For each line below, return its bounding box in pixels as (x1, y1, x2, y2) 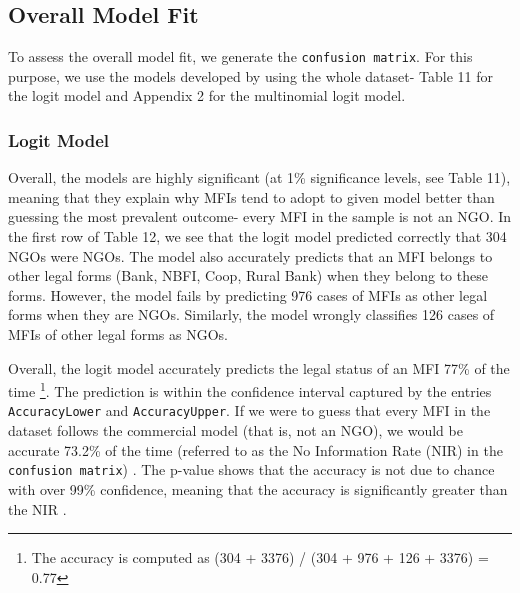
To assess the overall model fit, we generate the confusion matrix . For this (8, 46, 473, 67)
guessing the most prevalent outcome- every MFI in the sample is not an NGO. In (8, 206, 512, 227)
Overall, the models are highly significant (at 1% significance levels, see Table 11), (8, 167, 511, 188)
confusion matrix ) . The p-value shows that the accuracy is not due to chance (8, 459, 495, 480)
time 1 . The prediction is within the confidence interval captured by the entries (8, 378, 492, 401)
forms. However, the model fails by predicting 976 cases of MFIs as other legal (8, 284, 488, 305)
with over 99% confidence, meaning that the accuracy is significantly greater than (8, 478, 508, 499)
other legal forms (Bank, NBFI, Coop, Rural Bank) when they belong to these (8, 265, 488, 286)
